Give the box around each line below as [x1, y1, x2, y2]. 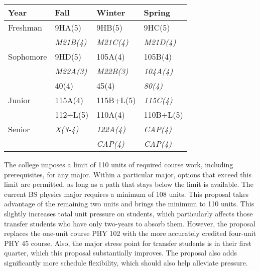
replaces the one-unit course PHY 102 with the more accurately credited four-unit [4, 228, 256, 238]
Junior [8, 94, 31, 106]
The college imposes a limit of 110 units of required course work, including [4, 159, 233, 169]
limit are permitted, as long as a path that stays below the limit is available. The [4, 179, 254, 189]
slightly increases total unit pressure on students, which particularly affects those [4, 208, 253, 218]
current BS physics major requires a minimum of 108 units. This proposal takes [4, 188, 249, 199]
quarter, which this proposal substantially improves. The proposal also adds [4, 247, 237, 258]
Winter [96, 7, 125, 18]
